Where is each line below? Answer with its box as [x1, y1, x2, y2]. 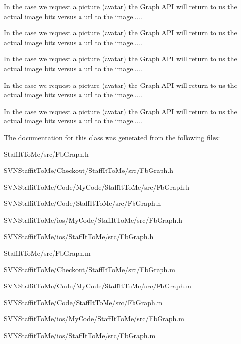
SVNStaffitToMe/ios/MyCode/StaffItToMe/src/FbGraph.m [4, 314, 184, 324]
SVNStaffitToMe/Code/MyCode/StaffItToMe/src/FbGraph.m [4, 281, 191, 291]
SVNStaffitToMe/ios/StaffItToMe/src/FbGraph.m [4, 330, 156, 341]
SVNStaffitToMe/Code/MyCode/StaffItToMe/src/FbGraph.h [4, 181, 190, 192]
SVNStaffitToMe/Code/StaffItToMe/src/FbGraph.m [4, 297, 163, 307]
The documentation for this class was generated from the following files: [4, 132, 220, 142]
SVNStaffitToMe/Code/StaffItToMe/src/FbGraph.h [4, 198, 161, 208]
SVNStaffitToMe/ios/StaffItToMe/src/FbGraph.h [4, 231, 154, 241]
